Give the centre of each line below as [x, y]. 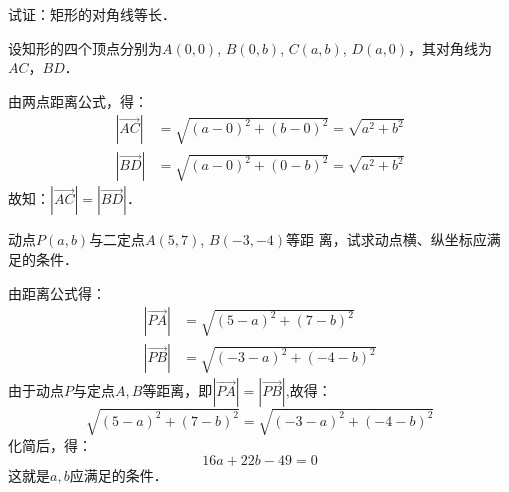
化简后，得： [50, 444]
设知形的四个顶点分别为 [85, 47]
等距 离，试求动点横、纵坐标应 [386, 239]
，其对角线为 [450, 47]
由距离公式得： [57, 292]
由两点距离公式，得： [78, 100]
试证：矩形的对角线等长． [92, 14]
